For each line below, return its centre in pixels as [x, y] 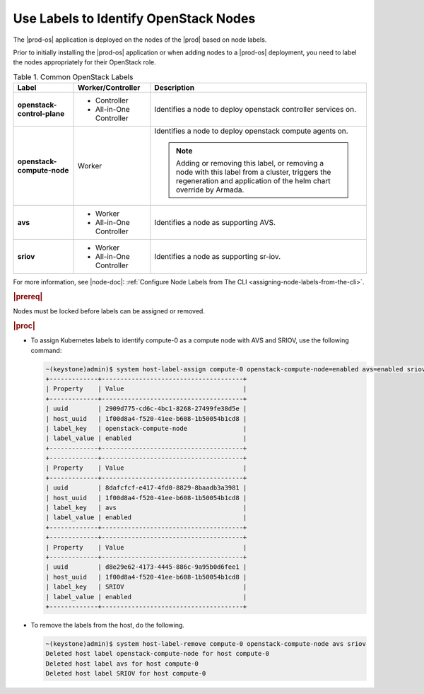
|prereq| [28, 296]
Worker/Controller [109, 88]
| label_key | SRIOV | [146, 587]
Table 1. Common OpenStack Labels [73, 76]
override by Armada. [210, 190]
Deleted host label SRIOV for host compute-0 [126, 673]
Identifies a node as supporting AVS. [215, 223]
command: [46, 350]
